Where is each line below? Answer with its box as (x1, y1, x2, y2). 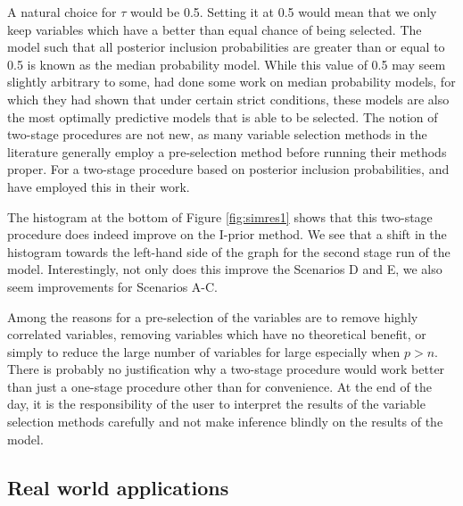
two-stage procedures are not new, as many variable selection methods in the (7, 125, 427, 144)
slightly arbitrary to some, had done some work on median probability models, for (7, 72, 456, 91)
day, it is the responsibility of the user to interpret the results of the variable (7, 394, 426, 413)
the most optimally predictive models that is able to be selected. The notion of (7, 107, 438, 126)
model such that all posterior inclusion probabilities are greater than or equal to (7, 37, 445, 56)
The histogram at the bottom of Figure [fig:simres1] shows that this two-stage (7, 207, 433, 226)
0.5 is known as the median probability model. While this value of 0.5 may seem (7, 54, 446, 73)
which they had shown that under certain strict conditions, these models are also (7, 89, 450, 108)
